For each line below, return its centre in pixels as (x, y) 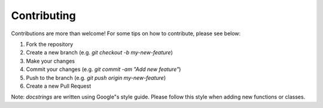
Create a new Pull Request (59, 86)
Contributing (43, 16)
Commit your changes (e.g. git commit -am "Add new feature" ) (103, 69)
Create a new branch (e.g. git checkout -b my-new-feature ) (100, 53)
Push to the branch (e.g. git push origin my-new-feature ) (96, 78)
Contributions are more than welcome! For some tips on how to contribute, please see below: (126, 33)
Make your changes (50, 61)
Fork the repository (50, 44)
